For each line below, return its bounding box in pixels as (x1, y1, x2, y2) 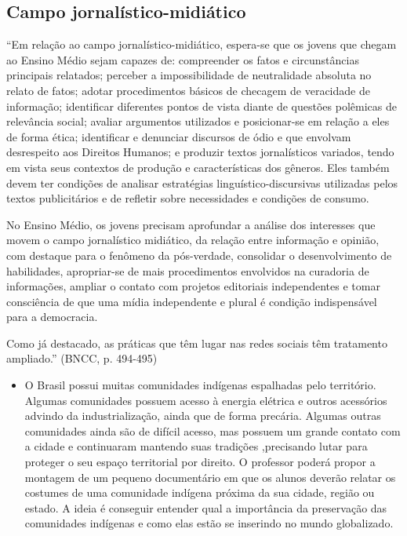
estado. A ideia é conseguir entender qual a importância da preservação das (24, 499, 387, 516)
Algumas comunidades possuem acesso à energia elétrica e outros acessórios (24, 392, 387, 408)
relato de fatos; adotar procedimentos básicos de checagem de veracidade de (6, 82, 370, 98)
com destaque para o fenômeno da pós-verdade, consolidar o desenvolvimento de (6, 246, 392, 263)
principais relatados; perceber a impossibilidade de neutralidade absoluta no (6, 67, 372, 83)
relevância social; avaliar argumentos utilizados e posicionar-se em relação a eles (6, 113, 390, 129)
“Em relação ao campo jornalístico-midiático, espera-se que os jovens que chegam (6, 36, 397, 53)
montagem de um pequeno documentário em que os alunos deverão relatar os (24, 469, 396, 485)
